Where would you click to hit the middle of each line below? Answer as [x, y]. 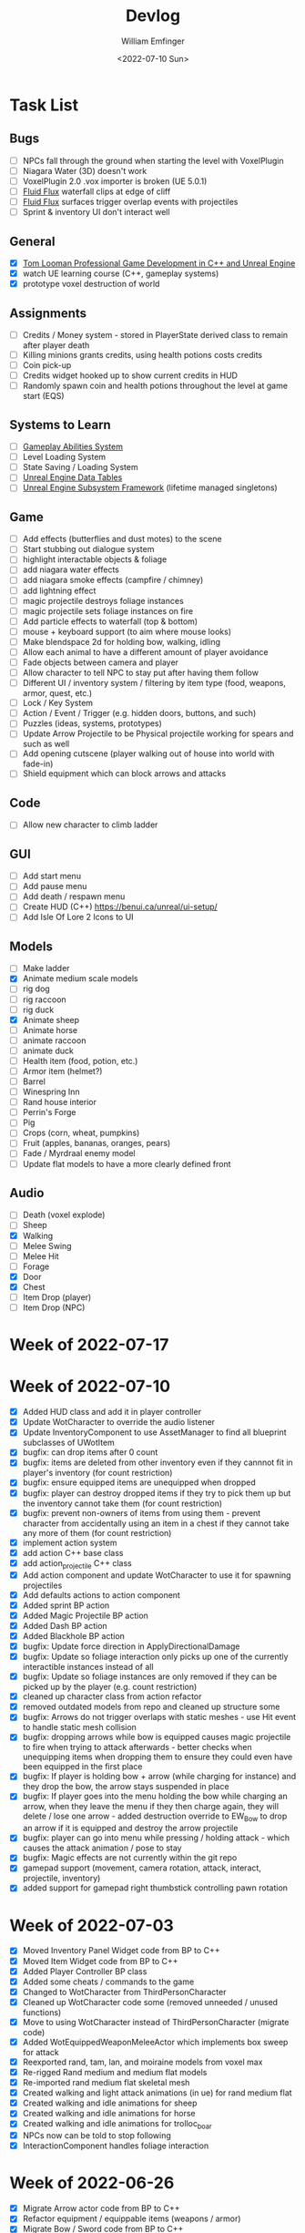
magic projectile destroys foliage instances [103, 600]
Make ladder [46, 968]
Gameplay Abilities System [72, 446]
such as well [46, 744]
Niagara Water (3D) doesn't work [85, 170]
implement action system [70, 1542]
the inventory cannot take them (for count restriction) [122, 1503]
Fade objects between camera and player [101, 662]
